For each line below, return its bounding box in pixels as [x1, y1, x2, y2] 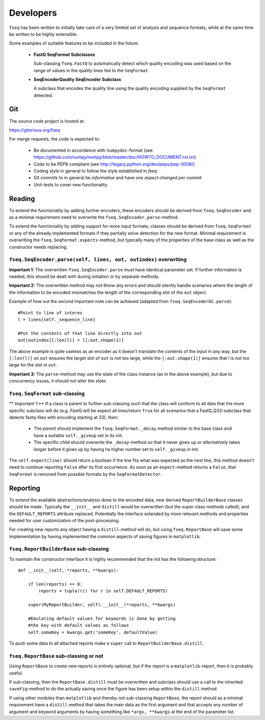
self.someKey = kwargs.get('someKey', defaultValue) [27, 629, 158, 635]
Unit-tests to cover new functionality [33, 182, 107, 188]
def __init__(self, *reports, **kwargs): [18, 568, 119, 573]
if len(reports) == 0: [27, 582, 83, 587]
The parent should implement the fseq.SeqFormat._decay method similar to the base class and [33, 425, 232, 432]
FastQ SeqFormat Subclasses [33, 52, 95, 57]
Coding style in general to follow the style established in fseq [33, 167, 157, 174]
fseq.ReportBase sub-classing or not [9, 652, 104, 659]
